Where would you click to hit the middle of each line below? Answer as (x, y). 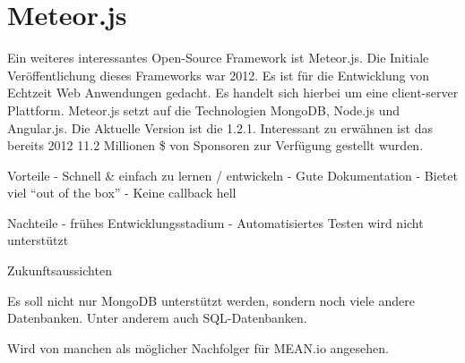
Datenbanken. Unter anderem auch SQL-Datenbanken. (157, 318)
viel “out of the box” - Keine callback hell (122, 193)
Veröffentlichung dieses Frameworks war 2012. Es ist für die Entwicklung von (218, 75)
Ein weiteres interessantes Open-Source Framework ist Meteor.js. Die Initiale (218, 58)
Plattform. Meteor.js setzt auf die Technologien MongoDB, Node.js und (204, 110)
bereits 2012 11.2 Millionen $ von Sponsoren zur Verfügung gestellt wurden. (215, 145)
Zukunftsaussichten (60, 270)
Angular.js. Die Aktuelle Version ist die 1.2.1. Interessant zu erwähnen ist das (220, 127)
